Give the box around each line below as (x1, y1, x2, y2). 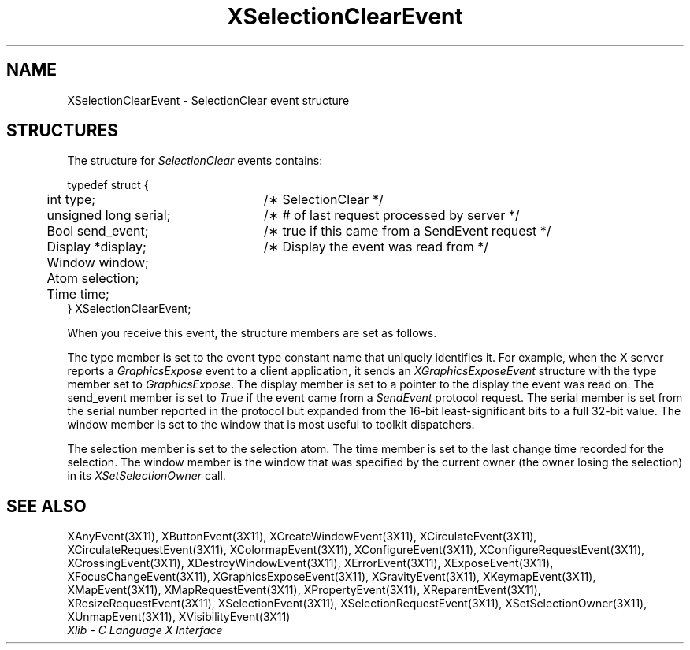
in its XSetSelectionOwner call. (67, 469, 226, 483)
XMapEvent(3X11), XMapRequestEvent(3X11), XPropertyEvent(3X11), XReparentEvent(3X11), (67, 583, 541, 597)
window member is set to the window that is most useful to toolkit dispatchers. (67, 418, 475, 432)
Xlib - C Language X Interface (67, 623, 223, 637)
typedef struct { (67, 178, 149, 192)
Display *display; (46, 239, 147, 255)
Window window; (46, 254, 149, 271)
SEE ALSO (6, 496, 87, 516)
